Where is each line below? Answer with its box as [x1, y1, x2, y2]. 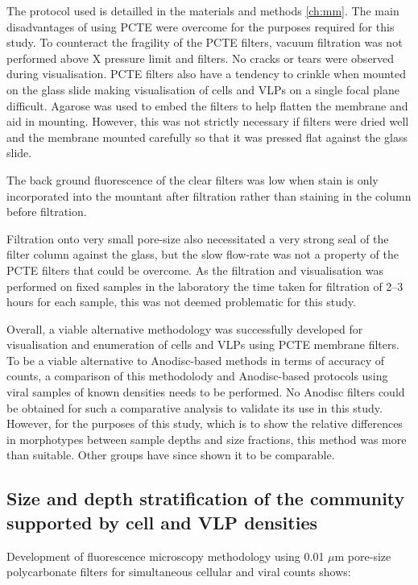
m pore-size [334, 547, 391, 564]
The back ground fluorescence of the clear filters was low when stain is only [6, 171, 379, 188]
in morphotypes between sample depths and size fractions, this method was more [6, 430, 407, 447]
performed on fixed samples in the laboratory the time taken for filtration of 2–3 [6, 277, 404, 294]
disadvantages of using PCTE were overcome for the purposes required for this [6, 18, 395, 35]
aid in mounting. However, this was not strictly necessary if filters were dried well [6, 113, 409, 130]
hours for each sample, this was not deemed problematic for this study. [6, 293, 356, 310]
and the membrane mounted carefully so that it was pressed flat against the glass [6, 128, 408, 145]
